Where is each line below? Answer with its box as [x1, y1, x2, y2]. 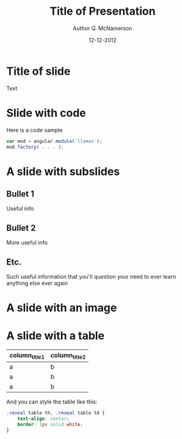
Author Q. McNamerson [73, 24, 133, 32]
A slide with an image [6, 301, 117, 315]
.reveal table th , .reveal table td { [6, 410, 105, 416]
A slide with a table [6, 329, 105, 343]
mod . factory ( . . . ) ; [6, 144, 64, 150]
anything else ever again [6, 280, 68, 287]
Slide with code [6, 106, 87, 120]
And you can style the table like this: [6, 398, 98, 405]
